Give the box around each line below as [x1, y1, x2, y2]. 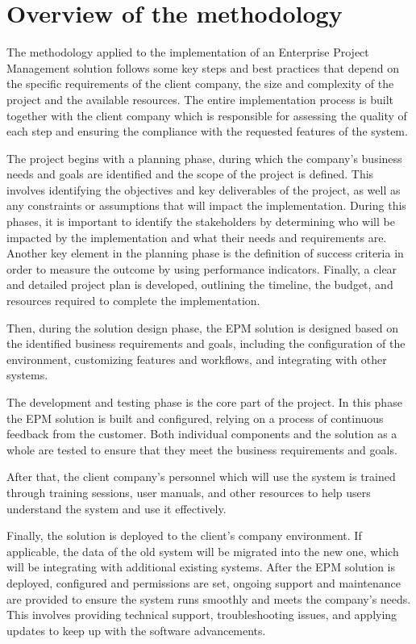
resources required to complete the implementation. [6, 292, 260, 309]
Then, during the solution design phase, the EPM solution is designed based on [6, 319, 398, 336]
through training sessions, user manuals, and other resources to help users [6, 483, 371, 500]
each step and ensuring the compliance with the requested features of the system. [6, 123, 408, 140]
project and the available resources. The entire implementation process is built [6, 90, 394, 107]
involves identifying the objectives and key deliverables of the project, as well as [6, 181, 401, 198]
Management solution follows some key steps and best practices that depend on [6, 59, 400, 76]
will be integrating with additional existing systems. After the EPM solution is [6, 558, 396, 575]
